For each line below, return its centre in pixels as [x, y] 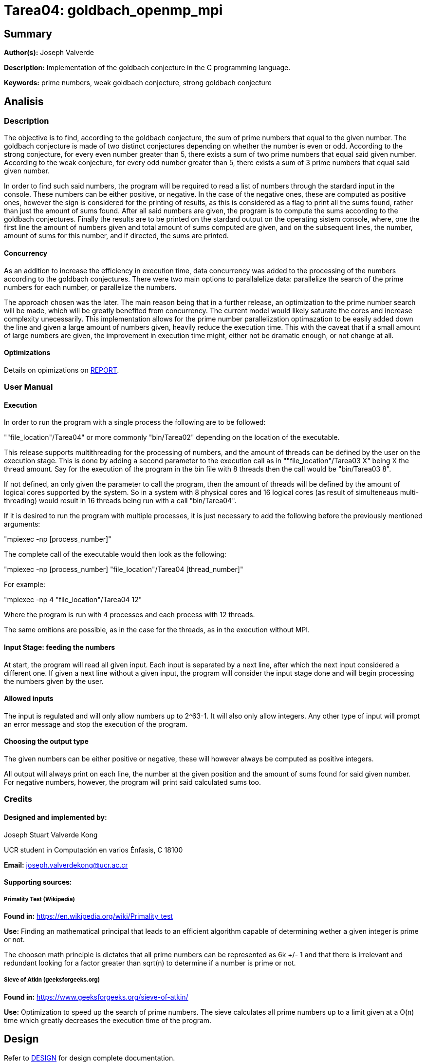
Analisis [24, 101]
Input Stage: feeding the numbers [60, 647]
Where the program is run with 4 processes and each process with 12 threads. [130, 615]
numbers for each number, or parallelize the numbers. [90, 287]
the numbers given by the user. [54, 681]
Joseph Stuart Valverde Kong [51, 834]
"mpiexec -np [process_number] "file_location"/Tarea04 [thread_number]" [124, 569]
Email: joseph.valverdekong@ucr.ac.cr [66, 865]
